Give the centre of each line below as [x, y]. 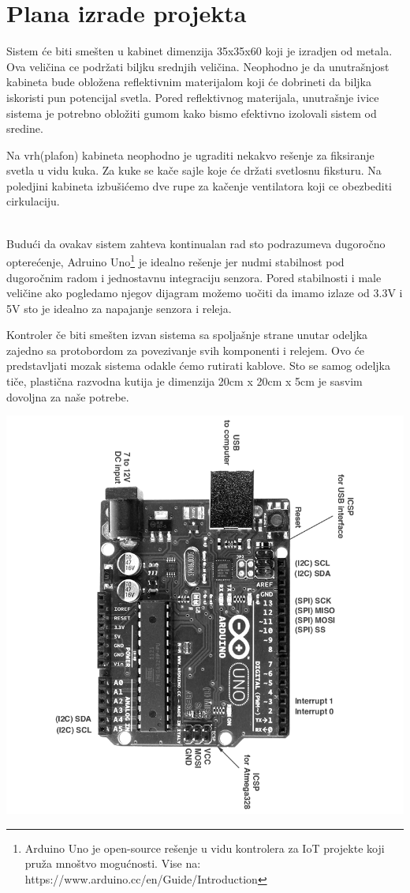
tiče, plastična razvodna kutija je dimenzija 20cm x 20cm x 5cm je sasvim [184, 381]
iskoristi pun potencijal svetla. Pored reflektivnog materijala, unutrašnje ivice [193, 97]
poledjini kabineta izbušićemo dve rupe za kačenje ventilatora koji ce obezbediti [199, 185]
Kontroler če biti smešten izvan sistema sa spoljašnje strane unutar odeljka [187, 335]
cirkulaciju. [33, 201]
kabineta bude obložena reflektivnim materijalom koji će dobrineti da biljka [189, 82]
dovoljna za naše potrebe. [68, 396]
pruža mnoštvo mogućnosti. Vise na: [113, 863]
